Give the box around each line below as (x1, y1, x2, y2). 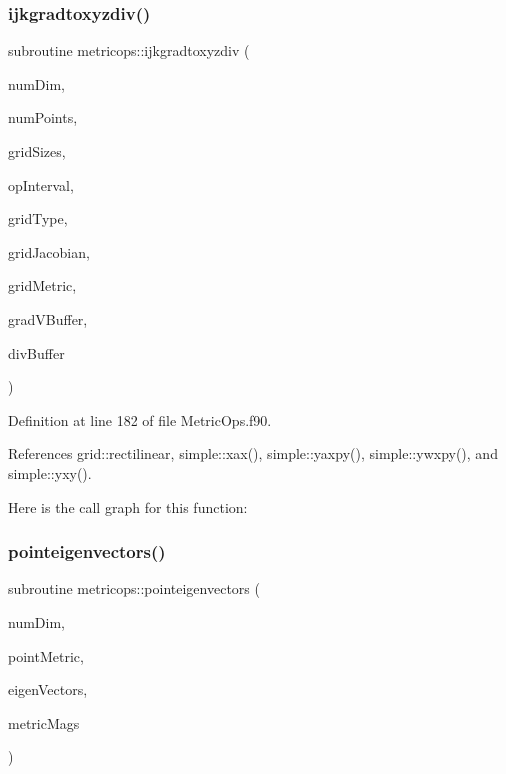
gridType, (8, 208, 68, 229)
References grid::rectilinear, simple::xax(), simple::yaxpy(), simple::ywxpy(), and (8, 443, 498, 464)
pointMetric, (8, 645, 84, 666)
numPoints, (8, 107, 78, 128)
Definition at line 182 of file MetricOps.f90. (8, 409, 272, 430)
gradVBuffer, (8, 308, 88, 329)
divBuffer (8, 342, 65, 363)
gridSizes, (8, 141, 66, 161)
